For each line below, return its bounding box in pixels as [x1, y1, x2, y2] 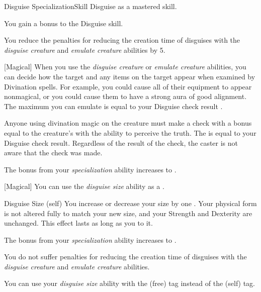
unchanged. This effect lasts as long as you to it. [4, 218, 153, 228]
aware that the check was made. [4, 147, 103, 158]
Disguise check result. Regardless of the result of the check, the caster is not [4, 137, 238, 148]
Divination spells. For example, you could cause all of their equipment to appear [4, 81, 252, 91]
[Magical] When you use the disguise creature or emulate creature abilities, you [4, 61, 246, 72]
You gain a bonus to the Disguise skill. [4, 18, 123, 28]
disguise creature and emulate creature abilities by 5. [4, 44, 165, 55]
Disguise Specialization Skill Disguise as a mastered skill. [4, 1, 177, 11]
